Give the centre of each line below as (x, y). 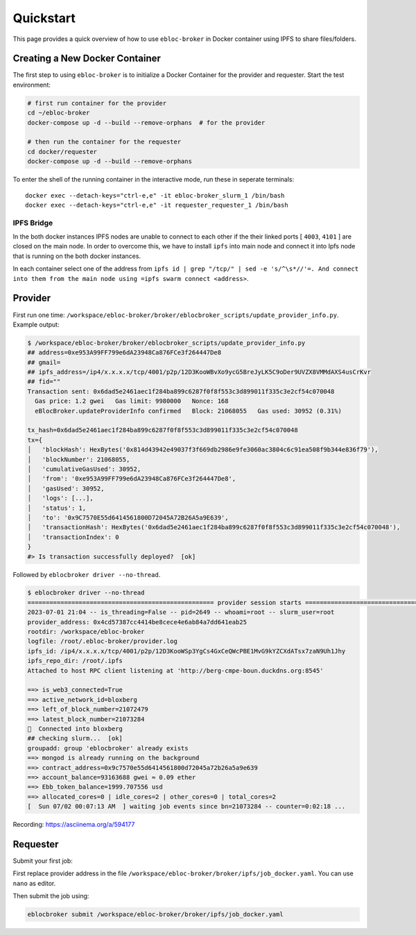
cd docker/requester (62, 152)
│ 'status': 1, (57, 508)
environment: (32, 85)
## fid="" (44, 382)
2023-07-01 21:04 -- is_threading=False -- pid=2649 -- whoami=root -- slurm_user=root (181, 612)
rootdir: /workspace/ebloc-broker (86, 632)
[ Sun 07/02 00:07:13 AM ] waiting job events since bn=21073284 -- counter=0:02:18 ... (187, 807)
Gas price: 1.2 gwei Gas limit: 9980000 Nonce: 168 (132, 401)
